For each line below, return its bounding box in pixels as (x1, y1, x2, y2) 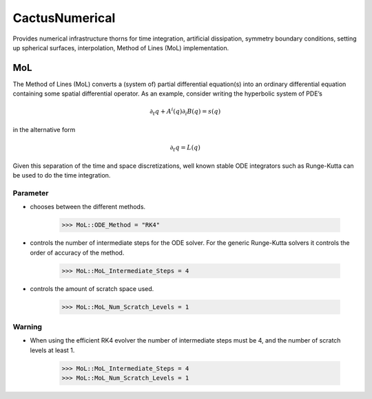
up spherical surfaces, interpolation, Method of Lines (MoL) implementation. (12, 43, 229, 52)
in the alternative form (12, 125, 76, 133)
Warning (12, 322, 43, 332)
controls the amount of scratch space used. (30, 284, 154, 292)
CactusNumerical (12, 10, 116, 25)
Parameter (12, 188, 49, 197)
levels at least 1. (30, 346, 75, 354)
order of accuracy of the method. (30, 248, 125, 257)
